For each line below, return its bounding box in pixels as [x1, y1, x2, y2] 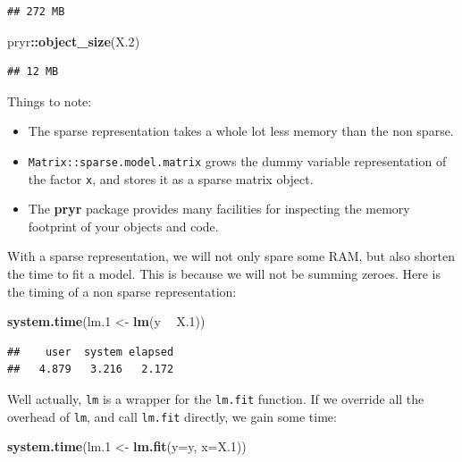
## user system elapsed [7, 345, 174, 358]
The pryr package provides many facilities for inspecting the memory [28, 199, 410, 218]
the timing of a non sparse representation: [7, 281, 237, 300]
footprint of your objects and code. [28, 216, 219, 235]
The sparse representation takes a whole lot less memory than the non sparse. [28, 122, 454, 140]
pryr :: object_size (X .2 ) [7, 31, 140, 50]
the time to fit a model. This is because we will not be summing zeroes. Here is [7, 265, 441, 283]
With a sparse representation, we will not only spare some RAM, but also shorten [7, 247, 456, 265]
